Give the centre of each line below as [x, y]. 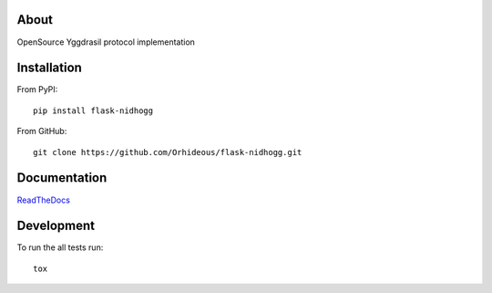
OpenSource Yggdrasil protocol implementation [106, 42]
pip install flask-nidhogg [93, 110]
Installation [49, 68]
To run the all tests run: [60, 247]
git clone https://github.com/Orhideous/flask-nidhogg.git [168, 152]
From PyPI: [37, 89]
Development [56, 226]
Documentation [62, 178]
